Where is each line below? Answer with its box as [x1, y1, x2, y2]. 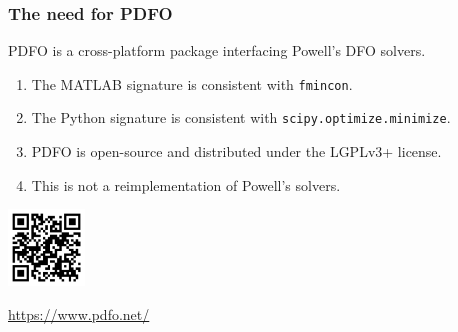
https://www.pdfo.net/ [8, 303, 150, 324]
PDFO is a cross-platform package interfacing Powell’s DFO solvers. [8, 40, 426, 61]
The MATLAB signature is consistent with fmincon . [31, 73, 353, 94]
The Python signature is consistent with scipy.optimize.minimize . [31, 107, 451, 128]
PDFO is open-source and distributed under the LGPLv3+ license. [31, 141, 442, 162]
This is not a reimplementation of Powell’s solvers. [31, 174, 341, 195]
